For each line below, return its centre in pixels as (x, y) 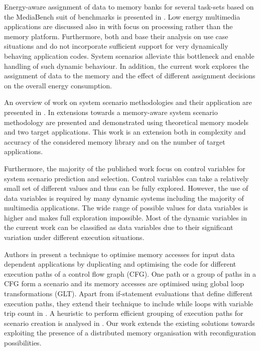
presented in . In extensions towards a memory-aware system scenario (111, 112)
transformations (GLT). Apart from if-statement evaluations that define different (128, 294)
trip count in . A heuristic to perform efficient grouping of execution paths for (124, 313)
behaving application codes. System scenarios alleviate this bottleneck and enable (129, 55)
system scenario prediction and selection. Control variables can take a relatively (126, 178)
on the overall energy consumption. (58, 85)
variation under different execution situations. (74, 237)
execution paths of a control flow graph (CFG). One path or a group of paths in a (130, 273)
